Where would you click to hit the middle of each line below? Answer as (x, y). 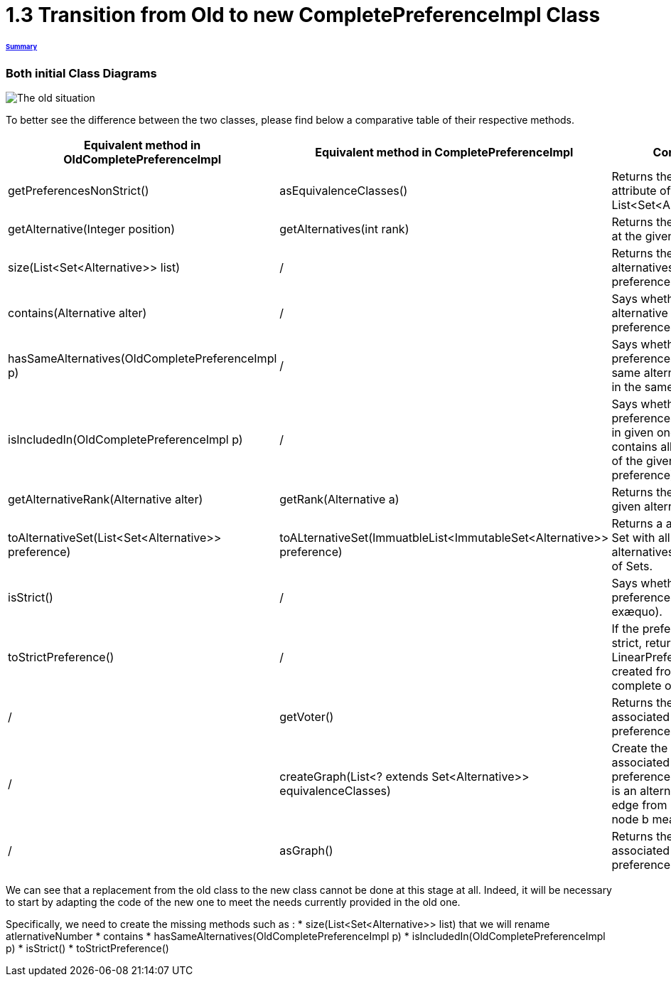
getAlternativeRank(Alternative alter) (106, 500)
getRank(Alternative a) (339, 500)
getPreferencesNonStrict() (79, 191)
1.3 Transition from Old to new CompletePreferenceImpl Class (303, 15)
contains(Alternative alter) (77, 313)
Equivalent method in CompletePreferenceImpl (444, 153)
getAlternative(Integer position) (92, 229)
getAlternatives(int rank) (344, 229)
